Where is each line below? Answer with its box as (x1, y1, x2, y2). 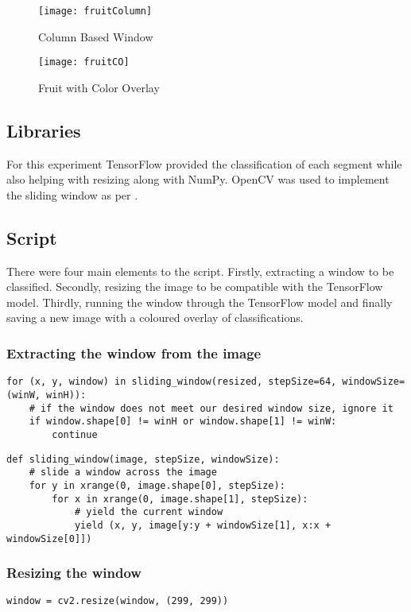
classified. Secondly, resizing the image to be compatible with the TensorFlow (6, 278, 383, 295)
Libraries (6, 118, 81, 142)
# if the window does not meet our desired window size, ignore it (29, 402, 394, 414)
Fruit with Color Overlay (38, 79, 160, 95)
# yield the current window (74, 506, 223, 518)
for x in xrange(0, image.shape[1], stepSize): (52, 493, 308, 505)
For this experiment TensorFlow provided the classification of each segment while (6, 155, 402, 172)
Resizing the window (6, 563, 142, 583)
